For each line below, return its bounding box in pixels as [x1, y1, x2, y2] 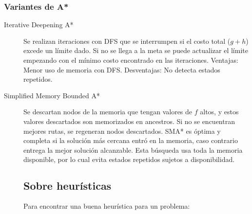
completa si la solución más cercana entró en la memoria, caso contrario [23, 135, 238, 145]
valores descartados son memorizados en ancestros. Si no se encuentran [23, 116, 235, 126]
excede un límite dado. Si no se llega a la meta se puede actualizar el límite [23, 45, 248, 55]
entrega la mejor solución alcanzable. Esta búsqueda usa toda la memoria [23, 144, 243, 155]
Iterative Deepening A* [4, 19, 74, 30]
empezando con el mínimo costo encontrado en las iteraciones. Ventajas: [23, 55, 238, 65]
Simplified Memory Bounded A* [4, 90, 100, 100]
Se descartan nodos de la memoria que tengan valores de [23, 107, 193, 117]
